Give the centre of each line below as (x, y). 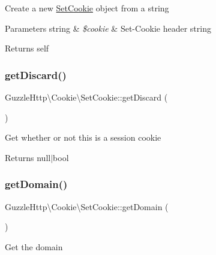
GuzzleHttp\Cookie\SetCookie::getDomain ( (87, 206)
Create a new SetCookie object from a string (87, 8)
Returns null (28, 157)
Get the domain (34, 246)
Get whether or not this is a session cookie (83, 137)
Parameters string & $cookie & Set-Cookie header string (108, 28)
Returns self (27, 48)
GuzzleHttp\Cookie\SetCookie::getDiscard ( (86, 97)
